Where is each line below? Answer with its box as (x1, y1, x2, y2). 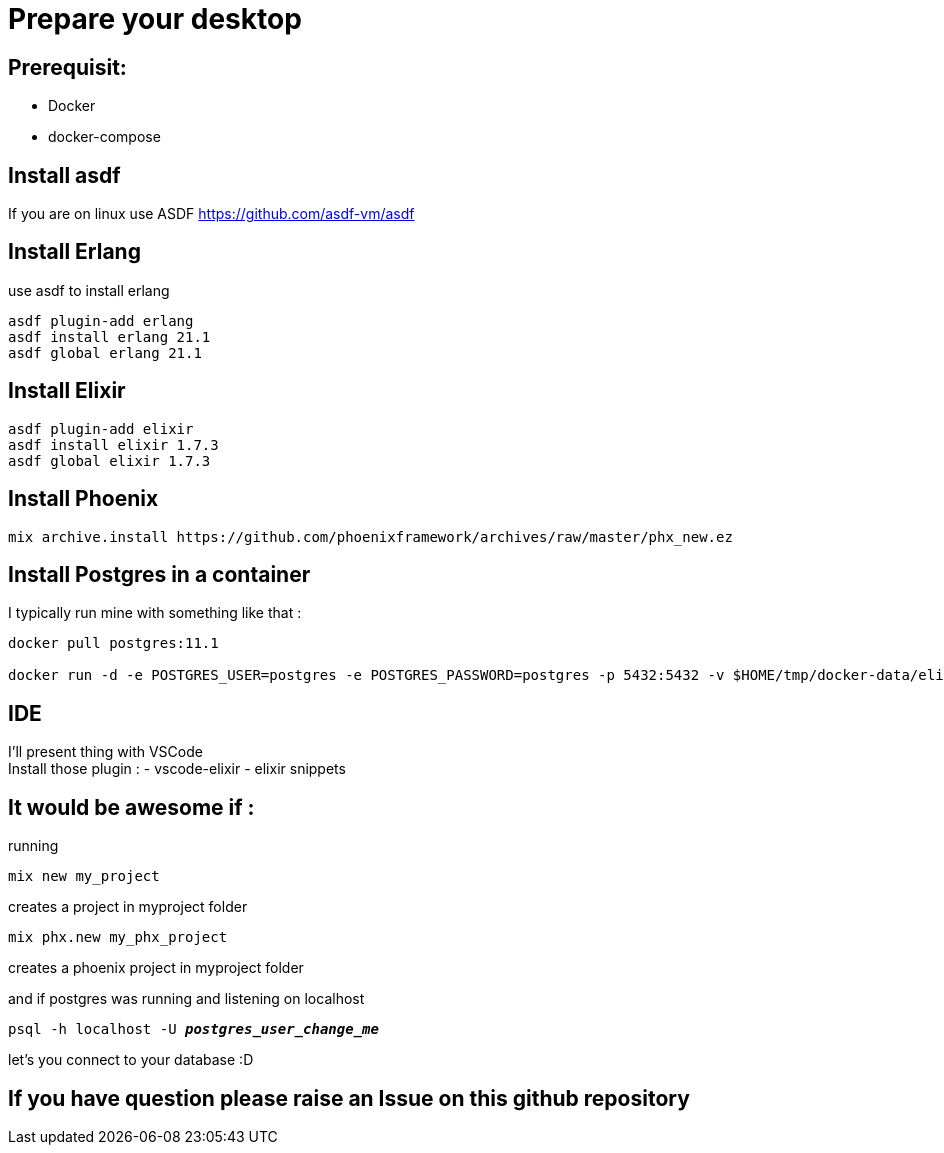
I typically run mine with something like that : (8, 604, 302, 622)
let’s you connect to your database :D (8, 1051, 254, 1069)
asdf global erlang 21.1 (8, 344, 202, 361)
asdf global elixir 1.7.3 (8, 452, 211, 469)
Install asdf (8, 162, 121, 188)
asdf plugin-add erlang (8, 312, 194, 329)
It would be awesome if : (8, 794, 255, 820)
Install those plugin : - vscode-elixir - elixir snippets (8, 760, 346, 778)
